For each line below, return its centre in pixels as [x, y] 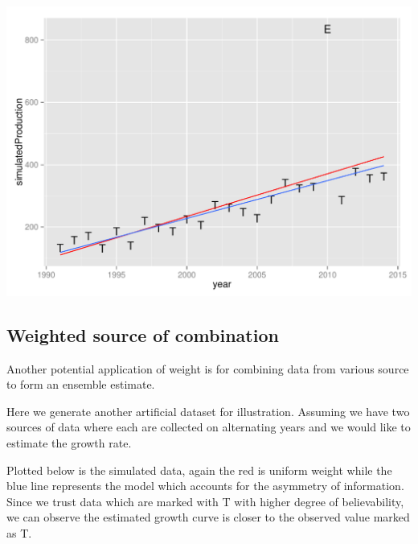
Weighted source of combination [143, 334]
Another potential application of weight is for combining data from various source [208, 368]
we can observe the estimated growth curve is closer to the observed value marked [208, 517]
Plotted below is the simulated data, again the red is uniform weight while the [199, 470]
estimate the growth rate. [69, 442]
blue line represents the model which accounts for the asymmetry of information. [205, 486]
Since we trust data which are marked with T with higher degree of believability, [205, 501]
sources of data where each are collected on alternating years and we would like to [209, 427]
